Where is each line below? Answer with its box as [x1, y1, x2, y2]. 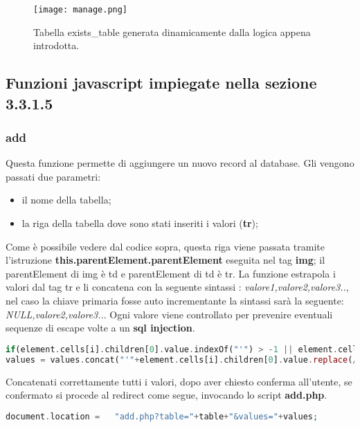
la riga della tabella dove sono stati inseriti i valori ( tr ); [21, 216, 258, 230]
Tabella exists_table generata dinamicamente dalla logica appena [33, 24, 311, 39]
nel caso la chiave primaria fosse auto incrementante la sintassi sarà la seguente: [6, 293, 344, 307]
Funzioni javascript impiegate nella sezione [6, 72, 317, 93]
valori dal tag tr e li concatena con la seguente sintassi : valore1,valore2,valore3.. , [6, 280, 349, 294]
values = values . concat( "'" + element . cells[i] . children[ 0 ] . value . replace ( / [6, 354, 358, 365]
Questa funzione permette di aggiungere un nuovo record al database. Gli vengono [6, 156, 354, 170]
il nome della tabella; [21, 192, 111, 207]
